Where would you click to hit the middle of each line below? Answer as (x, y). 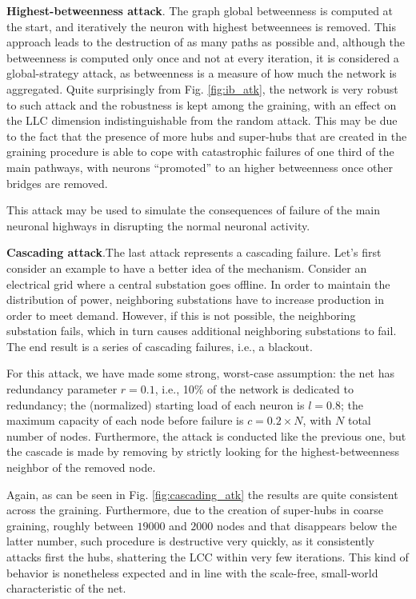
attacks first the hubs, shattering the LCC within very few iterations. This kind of (208, 557)
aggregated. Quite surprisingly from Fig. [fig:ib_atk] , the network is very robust (202, 88)
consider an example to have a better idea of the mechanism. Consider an (187, 268)
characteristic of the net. (66, 588)
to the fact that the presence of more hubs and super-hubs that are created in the (207, 136)
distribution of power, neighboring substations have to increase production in (195, 299)
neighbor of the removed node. (81, 467)
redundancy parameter (62, 389)
